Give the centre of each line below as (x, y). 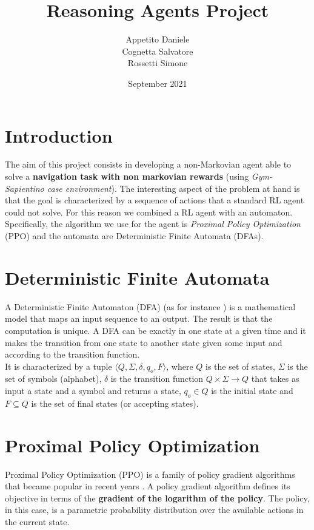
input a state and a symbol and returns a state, (93, 391)
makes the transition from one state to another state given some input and (144, 342)
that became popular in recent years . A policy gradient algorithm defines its (148, 486)
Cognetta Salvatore (158, 51)
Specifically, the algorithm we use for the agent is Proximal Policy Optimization (153, 224)
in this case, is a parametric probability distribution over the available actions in (154, 510)
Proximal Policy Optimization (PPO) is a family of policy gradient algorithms (150, 474)
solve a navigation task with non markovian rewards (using (127, 176)
